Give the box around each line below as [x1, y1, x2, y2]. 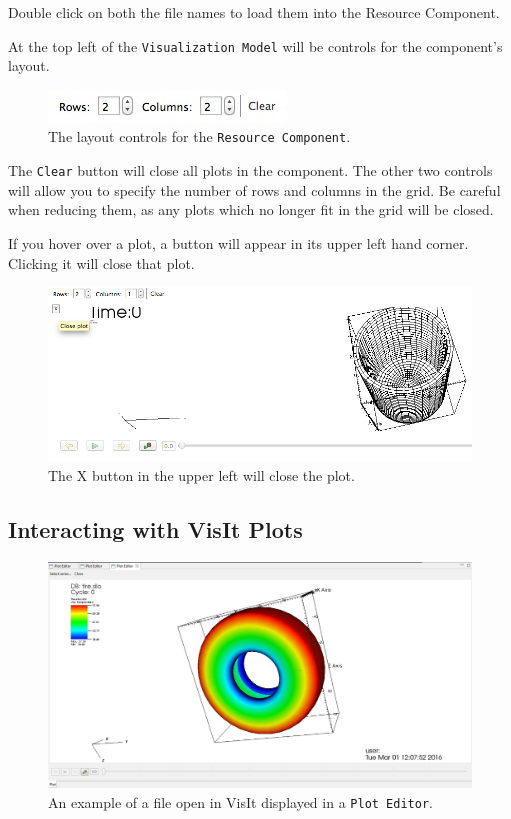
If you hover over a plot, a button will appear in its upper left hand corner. [8, 232, 469, 253]
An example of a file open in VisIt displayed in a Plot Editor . [48, 791, 433, 812]
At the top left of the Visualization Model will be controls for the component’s [8, 35, 503, 56]
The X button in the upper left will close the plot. [48, 464, 355, 485]
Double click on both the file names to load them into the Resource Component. [8, 2, 500, 22]
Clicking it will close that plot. [8, 252, 195, 273]
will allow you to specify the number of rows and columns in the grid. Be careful [8, 179, 501, 200]
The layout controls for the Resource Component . [48, 126, 351, 147]
